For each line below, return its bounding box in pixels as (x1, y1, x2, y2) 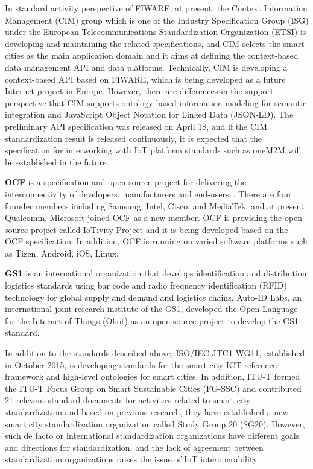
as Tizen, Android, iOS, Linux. (5, 246, 119, 259)
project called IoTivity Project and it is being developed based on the (30, 223, 288, 235)
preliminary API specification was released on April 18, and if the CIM (5, 120, 267, 132)
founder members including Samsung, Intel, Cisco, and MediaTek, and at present (5, 199, 305, 212)
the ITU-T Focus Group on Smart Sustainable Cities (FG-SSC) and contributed (5, 381, 302, 394)
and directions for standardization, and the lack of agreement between (5, 441, 264, 453)
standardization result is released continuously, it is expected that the (5, 132, 262, 144)
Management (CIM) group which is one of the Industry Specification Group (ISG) (5, 13, 309, 26)
